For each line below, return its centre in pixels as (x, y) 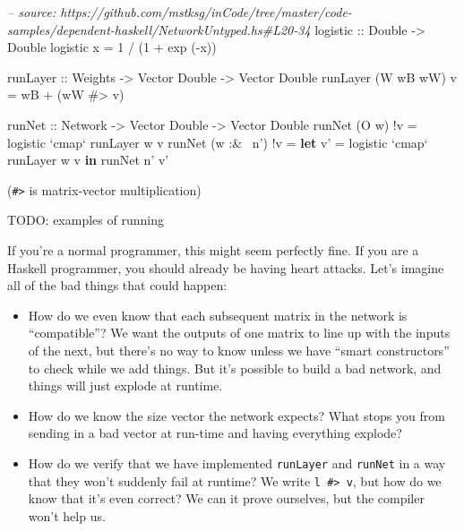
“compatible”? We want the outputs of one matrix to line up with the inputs (239, 333)
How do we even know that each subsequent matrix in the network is (218, 315)
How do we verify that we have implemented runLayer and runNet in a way (237, 462)
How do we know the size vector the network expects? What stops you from (236, 415)
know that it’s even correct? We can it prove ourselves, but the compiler (226, 498)
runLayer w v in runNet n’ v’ (88, 160)
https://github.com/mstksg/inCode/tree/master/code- (206, 12)
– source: (32, 12)
